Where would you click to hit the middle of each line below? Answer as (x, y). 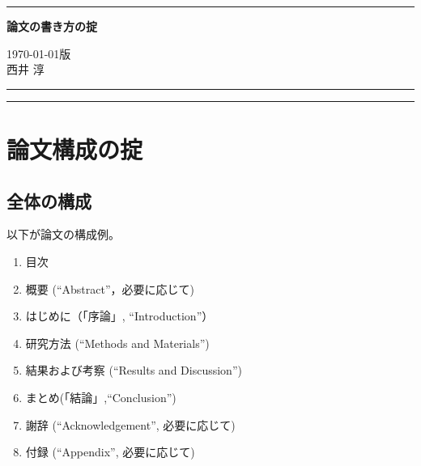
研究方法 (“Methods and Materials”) (117, 343)
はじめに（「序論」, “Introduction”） (119, 316)
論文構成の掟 (75, 148)
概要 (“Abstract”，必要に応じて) (110, 288)
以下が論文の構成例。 (63, 234)
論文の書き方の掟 (52, 26)
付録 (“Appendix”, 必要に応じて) (110, 452)
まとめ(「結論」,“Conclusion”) (101, 397)
